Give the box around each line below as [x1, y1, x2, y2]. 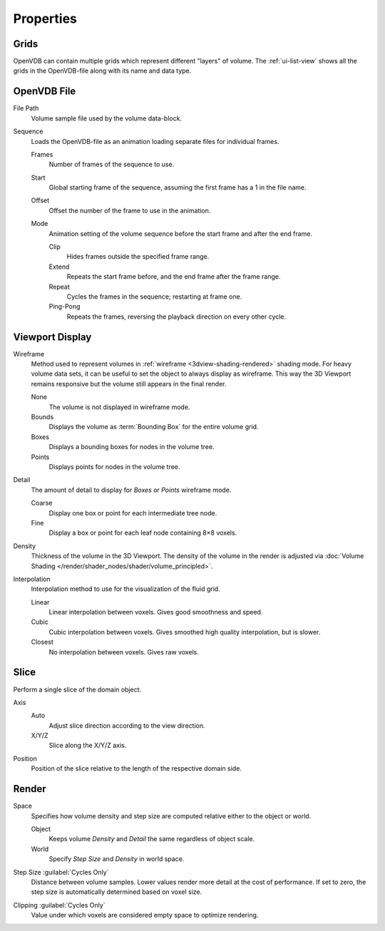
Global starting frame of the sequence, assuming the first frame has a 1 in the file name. [48, 183, 307, 192]
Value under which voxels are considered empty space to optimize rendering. [31, 911, 259, 920]
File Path [13, 104, 39, 113]
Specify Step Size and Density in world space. [48, 855, 185, 863]
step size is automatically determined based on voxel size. [31, 888, 202, 896]
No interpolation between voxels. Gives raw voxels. [48, 647, 200, 656]
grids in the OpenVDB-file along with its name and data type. [13, 66, 192, 75]
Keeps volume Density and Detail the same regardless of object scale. [48, 835, 255, 843]
